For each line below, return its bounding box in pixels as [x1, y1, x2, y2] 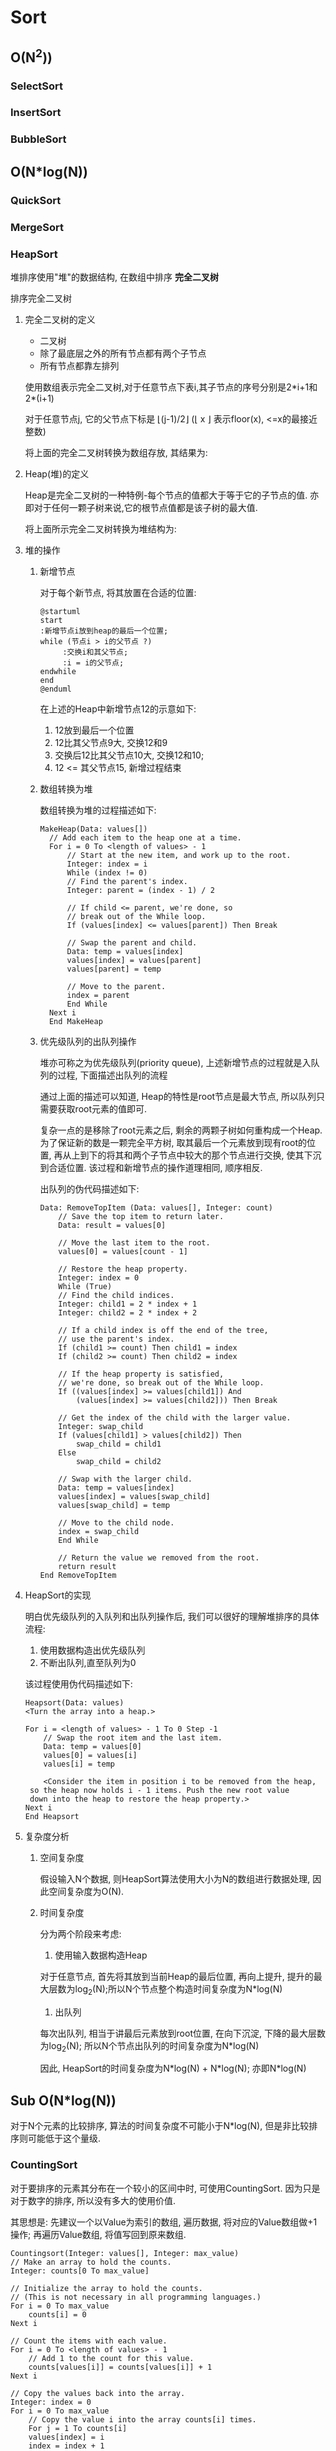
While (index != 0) [66, 867, 148, 878]
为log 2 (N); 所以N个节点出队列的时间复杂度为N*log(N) [39, 2039, 260, 2054]
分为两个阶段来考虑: [39, 1927, 122, 1940]
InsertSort [10, 106, 62, 120]
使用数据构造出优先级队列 [39, 1644, 146, 1656]
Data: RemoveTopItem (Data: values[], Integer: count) [39, 1202, 273, 1213]
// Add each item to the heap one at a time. [48, 832, 242, 843]
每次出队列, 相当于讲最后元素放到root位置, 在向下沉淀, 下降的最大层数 [39, 2027, 326, 2039]
